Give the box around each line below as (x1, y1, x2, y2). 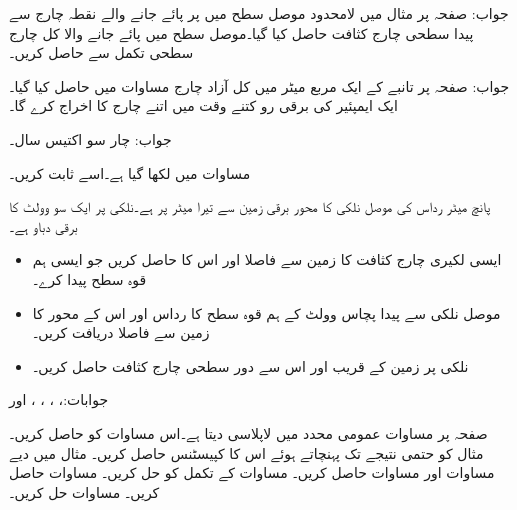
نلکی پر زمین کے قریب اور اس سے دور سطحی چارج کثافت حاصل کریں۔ (32, 355, 469, 376)
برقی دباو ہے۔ (9, 215, 78, 236)
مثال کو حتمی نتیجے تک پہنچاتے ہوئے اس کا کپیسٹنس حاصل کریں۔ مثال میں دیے (9, 442, 484, 463)
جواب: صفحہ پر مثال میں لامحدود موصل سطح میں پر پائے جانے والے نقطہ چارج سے (9, 3, 509, 23)
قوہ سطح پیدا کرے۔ (32, 268, 147, 289)
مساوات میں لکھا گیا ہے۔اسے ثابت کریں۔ (9, 162, 251, 183)
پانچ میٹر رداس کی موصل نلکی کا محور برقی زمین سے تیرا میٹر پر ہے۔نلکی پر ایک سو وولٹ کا (9, 196, 491, 217)
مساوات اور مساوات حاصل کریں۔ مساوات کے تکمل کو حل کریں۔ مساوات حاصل (9, 462, 495, 483)
